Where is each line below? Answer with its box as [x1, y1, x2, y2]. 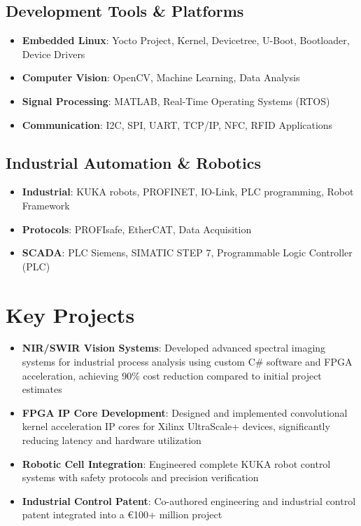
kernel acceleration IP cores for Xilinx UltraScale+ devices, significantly [22, 419, 330, 434]
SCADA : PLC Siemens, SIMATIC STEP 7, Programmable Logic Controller [22, 245, 353, 260]
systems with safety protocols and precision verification [22, 470, 259, 485]
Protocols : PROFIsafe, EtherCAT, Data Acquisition [22, 221, 252, 236]
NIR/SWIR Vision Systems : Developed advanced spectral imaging [22, 340, 326, 355]
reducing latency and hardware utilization [22, 433, 201, 448]
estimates [22, 382, 62, 396]
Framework [22, 198, 70, 212]
